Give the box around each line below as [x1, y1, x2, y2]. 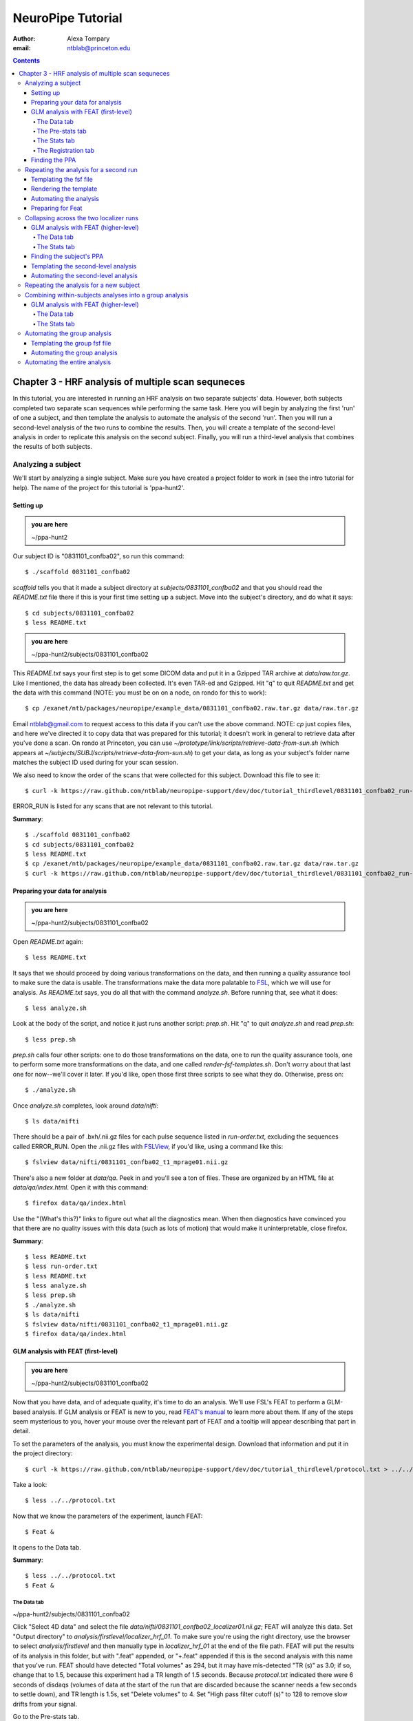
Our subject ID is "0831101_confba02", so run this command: [12, 552, 184, 560]
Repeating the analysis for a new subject [25, 281, 140, 289]
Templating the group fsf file [31, 339, 112, 347]
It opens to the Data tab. [12, 1543, 82, 1552]
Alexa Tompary [67, 34, 110, 43]
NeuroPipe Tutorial [12, 10, 123, 25]
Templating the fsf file [31, 176, 93, 184]
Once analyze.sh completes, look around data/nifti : [12, 1101, 158, 1110]
